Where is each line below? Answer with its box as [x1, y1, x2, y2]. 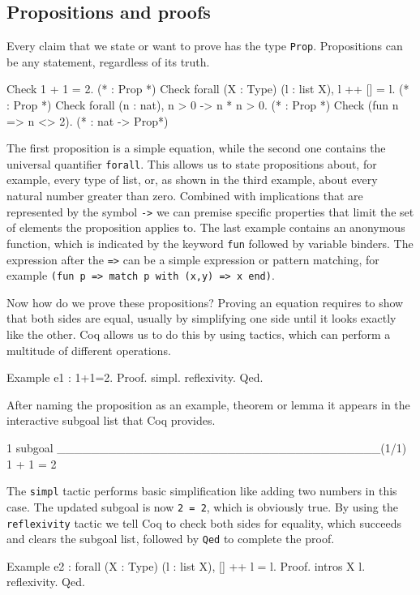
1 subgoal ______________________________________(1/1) [6, 439, 407, 456]
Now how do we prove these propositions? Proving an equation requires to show [6, 293, 404, 310]
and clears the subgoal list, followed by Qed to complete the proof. [6, 530, 335, 547]
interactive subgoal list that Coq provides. [6, 412, 216, 429]
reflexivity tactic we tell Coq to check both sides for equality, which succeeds [6, 514, 401, 531]
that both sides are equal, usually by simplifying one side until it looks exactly [6, 310, 396, 327]
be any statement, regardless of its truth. [6, 53, 210, 70]
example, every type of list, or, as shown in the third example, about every [6, 171, 378, 188]
